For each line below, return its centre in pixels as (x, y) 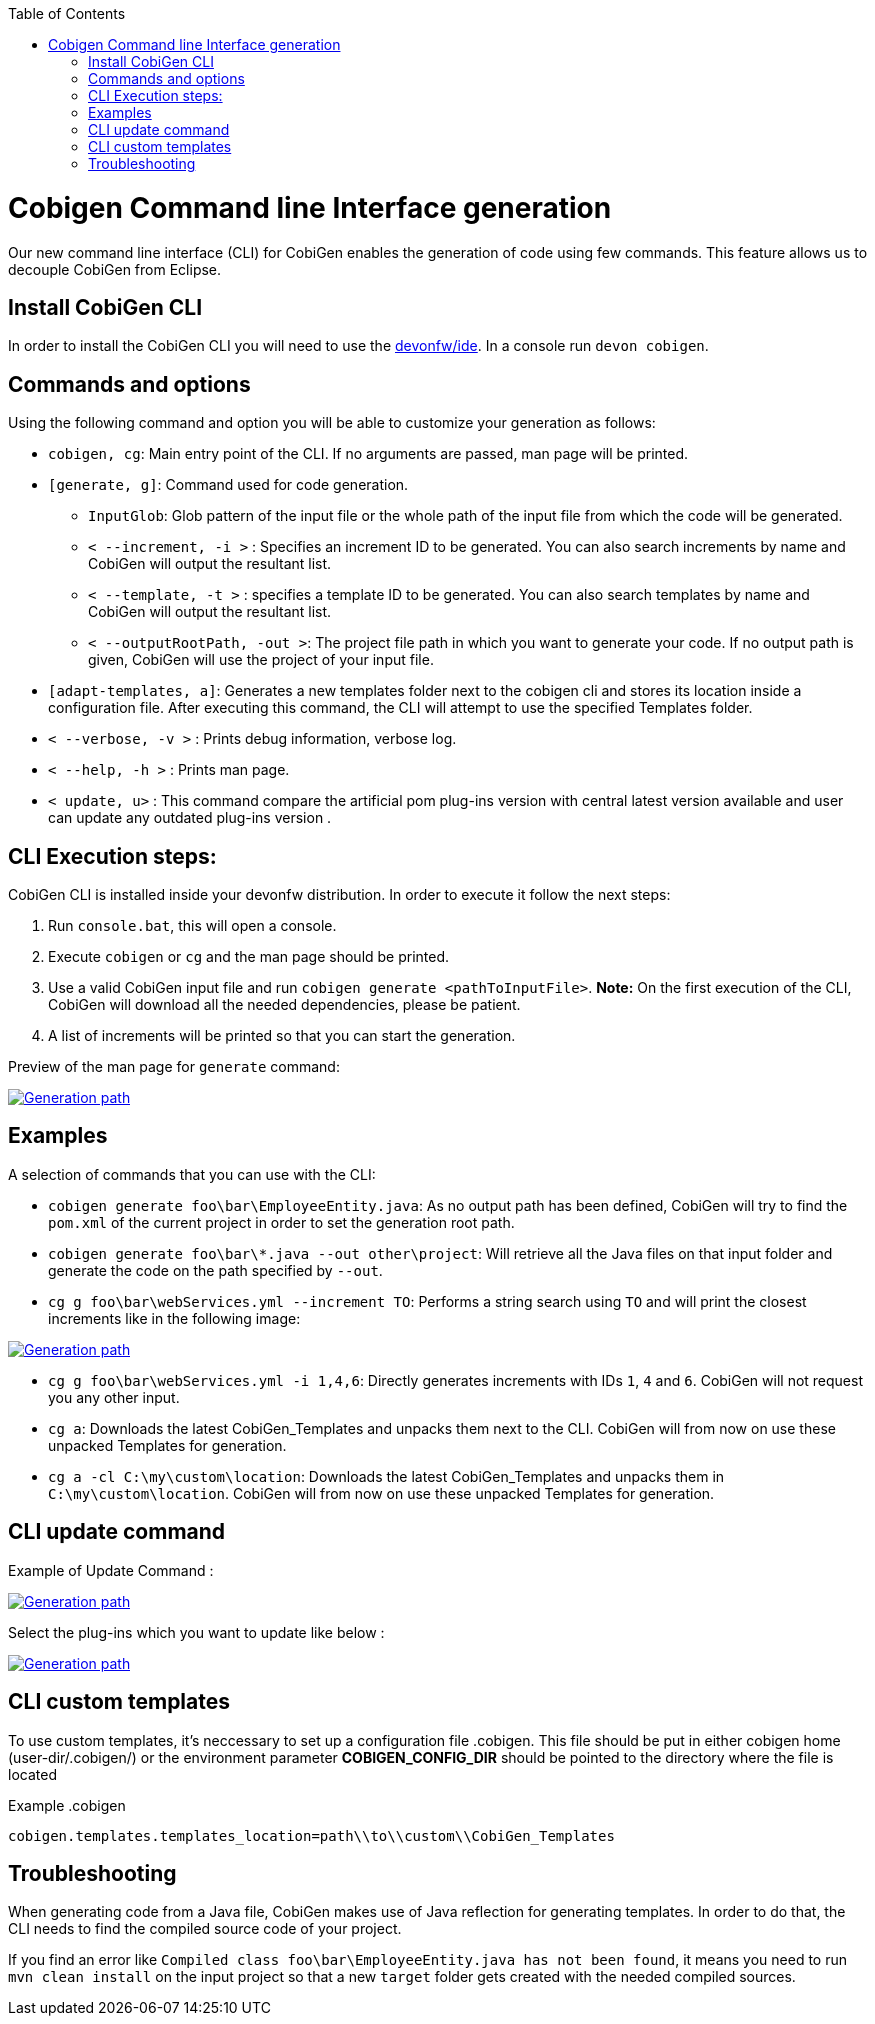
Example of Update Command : (111, 1570)
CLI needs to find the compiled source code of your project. (205, 1929)
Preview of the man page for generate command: (174, 1067)
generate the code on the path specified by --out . (215, 1270)
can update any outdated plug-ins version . (190, 818)
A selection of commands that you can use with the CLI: (192, 1174)
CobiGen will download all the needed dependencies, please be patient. (284, 1005)
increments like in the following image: (174, 1318)
